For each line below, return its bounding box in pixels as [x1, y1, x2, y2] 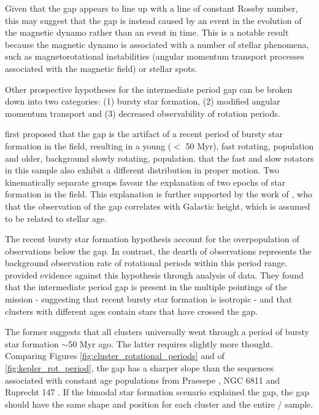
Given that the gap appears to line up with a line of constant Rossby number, [5, 2, 298, 14]
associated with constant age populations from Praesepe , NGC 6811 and [5, 373, 280, 386]
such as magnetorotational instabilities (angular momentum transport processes [5, 50, 304, 63]
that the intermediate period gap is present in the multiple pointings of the [5, 280, 288, 293]
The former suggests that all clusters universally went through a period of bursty [5, 325, 309, 338]
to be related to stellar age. [5, 211, 107, 224]
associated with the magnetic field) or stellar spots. [5, 61, 198, 74]
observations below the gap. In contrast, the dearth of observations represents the [5, 244, 312, 257]
